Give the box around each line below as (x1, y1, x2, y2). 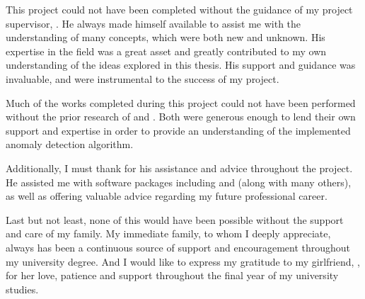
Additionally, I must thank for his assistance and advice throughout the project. (6, 160, 353, 175)
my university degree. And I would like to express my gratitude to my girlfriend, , (6, 254, 360, 269)
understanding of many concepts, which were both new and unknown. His (6, 30, 325, 45)
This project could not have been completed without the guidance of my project (6, 2, 353, 16)
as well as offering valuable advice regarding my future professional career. (6, 188, 328, 203)
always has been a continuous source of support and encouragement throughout (6, 239, 351, 254)
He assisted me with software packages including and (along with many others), (6, 174, 352, 189)
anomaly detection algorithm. (6, 137, 134, 152)
